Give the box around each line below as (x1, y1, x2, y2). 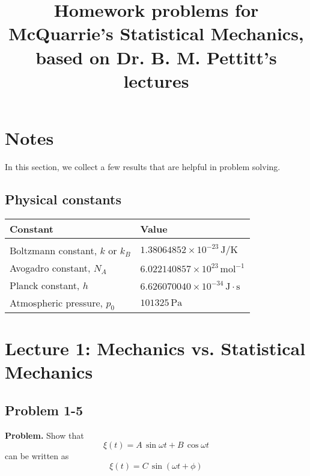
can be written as (5, 450, 69, 462)
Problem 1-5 (5, 400, 84, 419)
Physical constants (5, 189, 121, 208)
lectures (123, 68, 189, 93)
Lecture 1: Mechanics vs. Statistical (5, 336, 306, 361)
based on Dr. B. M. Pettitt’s (35, 44, 277, 69)
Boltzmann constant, (10, 243, 97, 257)
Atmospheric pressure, (10, 295, 103, 310)
